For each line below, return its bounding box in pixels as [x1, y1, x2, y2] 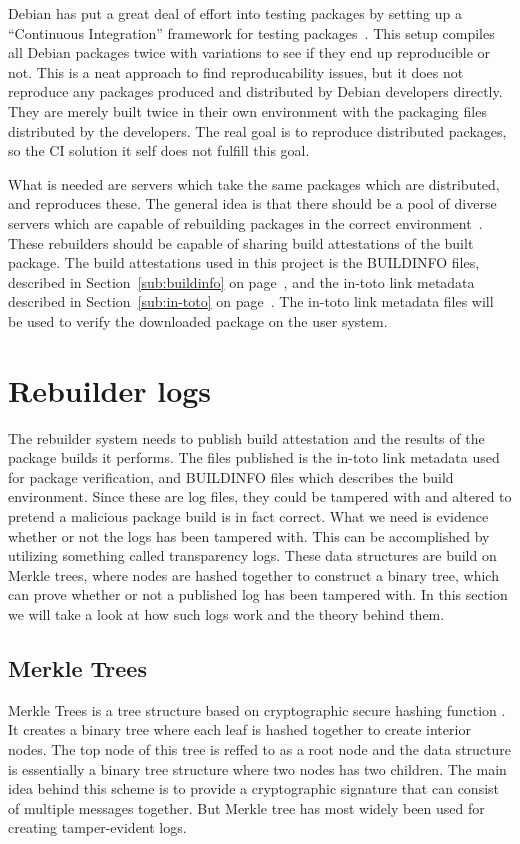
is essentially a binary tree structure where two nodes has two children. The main [8, 758, 507, 779]
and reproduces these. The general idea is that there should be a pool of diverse [8, 193, 497, 214]
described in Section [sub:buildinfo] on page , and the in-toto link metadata [8, 271, 475, 292]
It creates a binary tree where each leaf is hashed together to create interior [8, 719, 471, 740]
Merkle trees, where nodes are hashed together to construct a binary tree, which [8, 564, 499, 585]
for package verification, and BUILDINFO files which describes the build [8, 466, 454, 487]
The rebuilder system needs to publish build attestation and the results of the [8, 427, 485, 448]
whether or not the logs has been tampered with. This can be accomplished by [8, 525, 490, 546]
